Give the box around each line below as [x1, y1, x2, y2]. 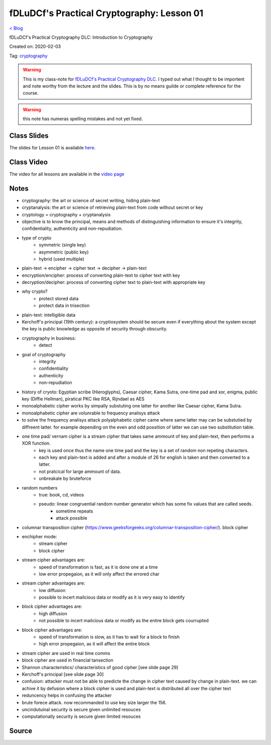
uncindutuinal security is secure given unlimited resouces [22, 706, 141, 712]
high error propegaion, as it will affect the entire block [39, 641, 150, 647]
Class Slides [9, 131, 49, 140]
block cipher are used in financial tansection [22, 657, 114, 664]
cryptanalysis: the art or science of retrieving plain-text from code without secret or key [22, 204, 203, 211]
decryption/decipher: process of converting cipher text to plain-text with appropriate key [22, 279, 206, 285]
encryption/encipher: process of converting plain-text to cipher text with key [22, 272, 180, 278]
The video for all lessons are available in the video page [9, 171, 125, 177]
